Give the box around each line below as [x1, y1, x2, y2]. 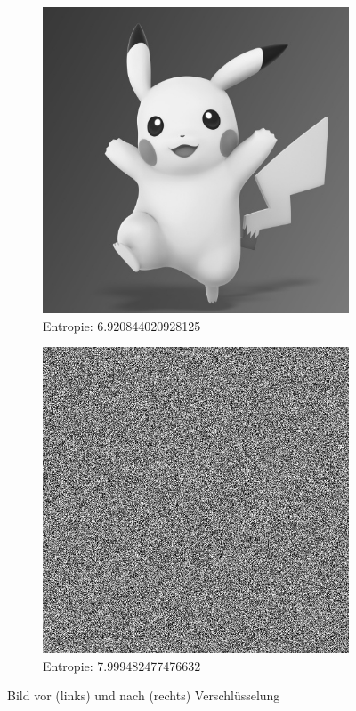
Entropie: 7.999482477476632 [43, 656, 201, 675]
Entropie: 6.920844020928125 [43, 316, 201, 335]
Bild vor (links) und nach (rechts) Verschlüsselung [7, 686, 280, 705]
